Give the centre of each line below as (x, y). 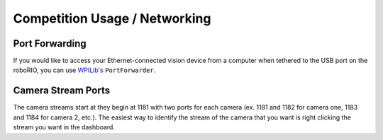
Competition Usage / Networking (112, 18)
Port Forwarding (50, 43)
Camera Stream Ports (61, 91)
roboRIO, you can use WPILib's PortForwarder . (84, 70)
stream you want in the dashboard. (64, 127)
